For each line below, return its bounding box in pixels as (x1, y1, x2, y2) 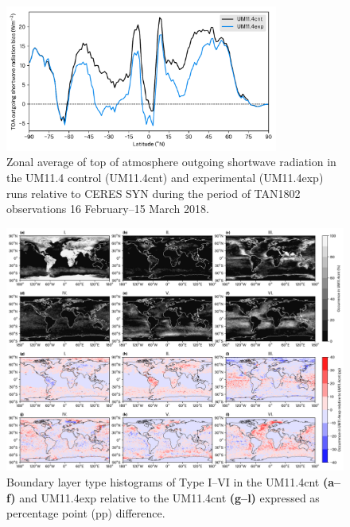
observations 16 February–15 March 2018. (6, 200, 209, 217)
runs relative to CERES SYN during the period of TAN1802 (6, 184, 301, 201)
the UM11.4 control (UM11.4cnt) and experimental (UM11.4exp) (6, 169, 324, 186)
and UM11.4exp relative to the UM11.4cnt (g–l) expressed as (19, 489, 320, 506)
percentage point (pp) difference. (6, 505, 165, 521)
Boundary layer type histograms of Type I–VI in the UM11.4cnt (6, 473, 320, 490)
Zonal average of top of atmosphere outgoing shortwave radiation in (6, 153, 336, 170)
